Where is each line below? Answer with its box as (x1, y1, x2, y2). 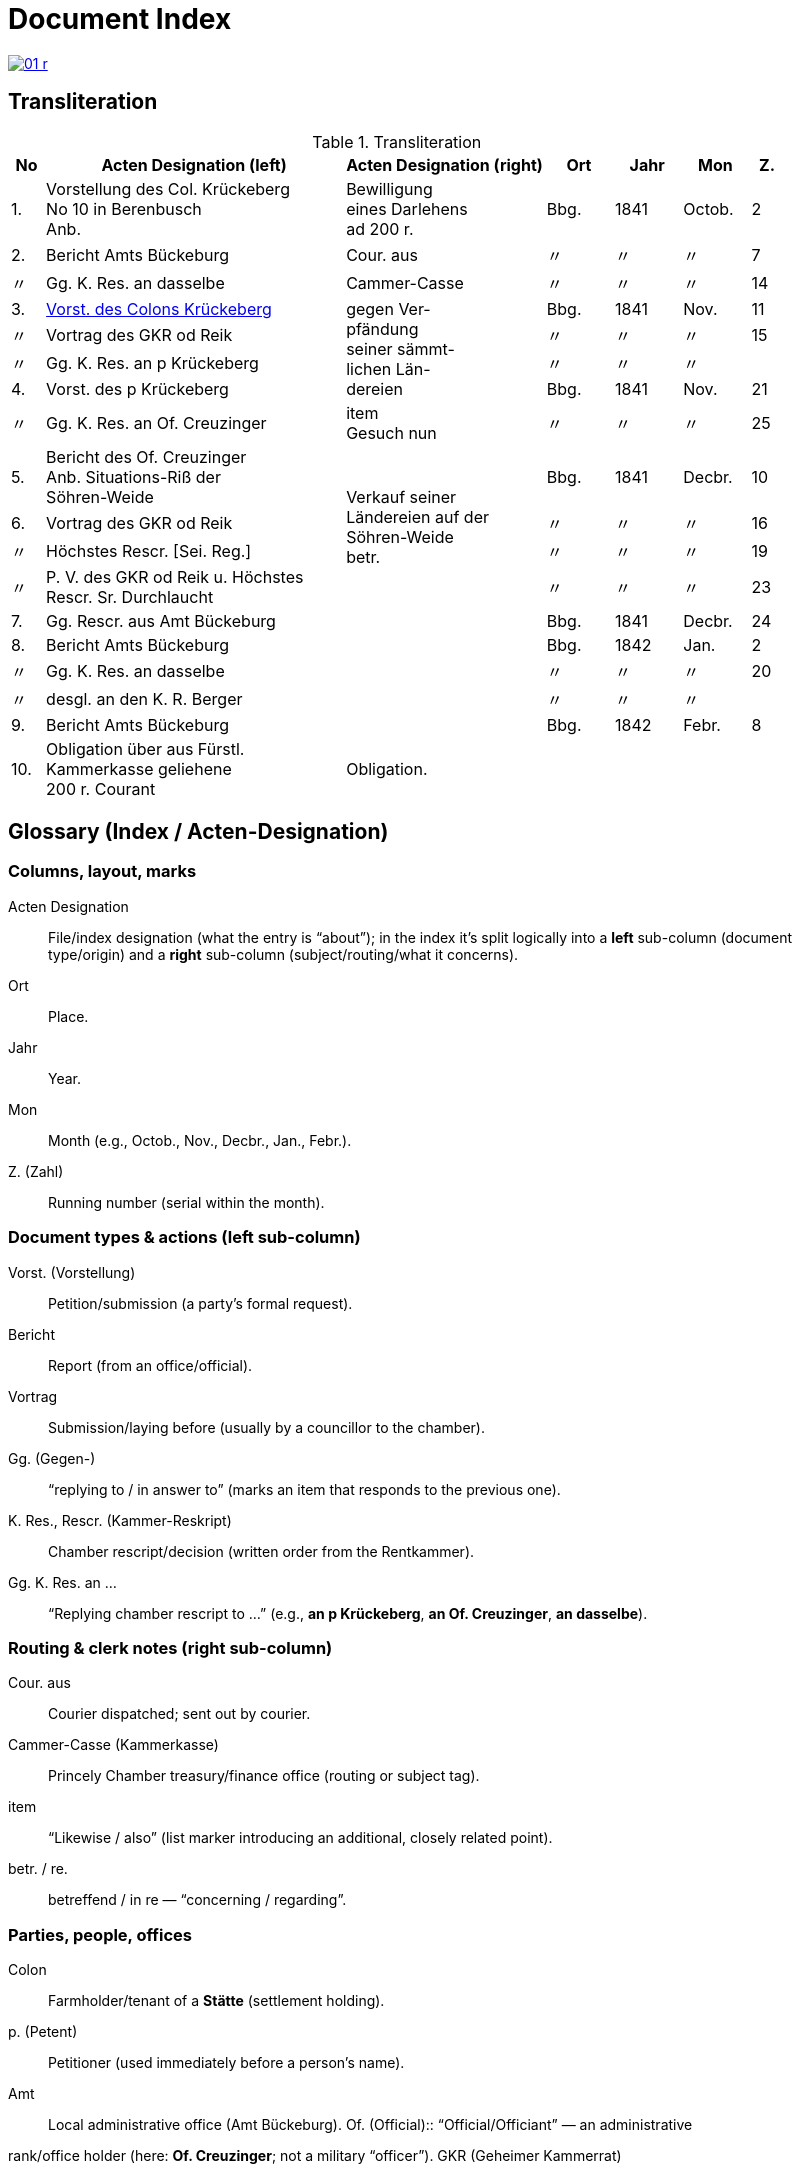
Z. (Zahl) (8, 1162, 64, 1180)
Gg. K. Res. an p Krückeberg (46, 352, 259, 373)
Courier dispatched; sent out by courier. (48, 1705, 311, 1723)
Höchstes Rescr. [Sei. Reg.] (46, 540, 252, 561)
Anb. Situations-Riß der (46, 466, 221, 487)
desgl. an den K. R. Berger (46, 688, 243, 709)
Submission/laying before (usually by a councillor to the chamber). (48, 1418, 485, 1436)
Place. (48, 1007, 89, 1025)
